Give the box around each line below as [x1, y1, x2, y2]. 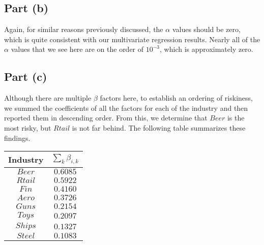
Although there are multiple [4, 93, 92, 103]
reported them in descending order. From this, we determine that [4, 112, 208, 123]
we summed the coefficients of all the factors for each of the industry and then [4, 102, 248, 113]
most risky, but [4, 122, 51, 133]
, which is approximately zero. [160, 44, 253, 54]
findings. [4, 132, 31, 143]
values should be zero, [172, 24, 241, 35]
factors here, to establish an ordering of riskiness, [100, 93, 253, 103]
